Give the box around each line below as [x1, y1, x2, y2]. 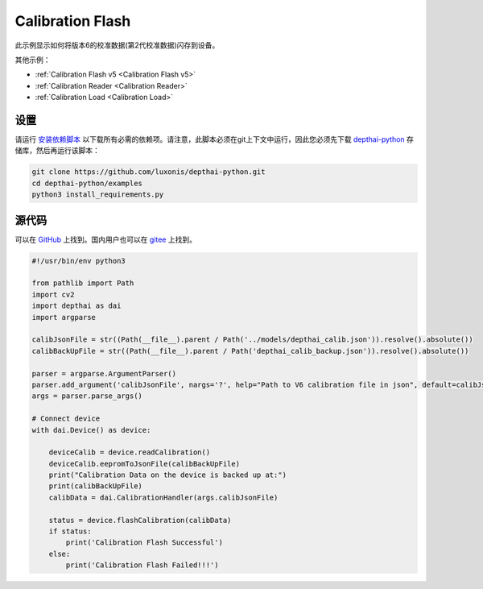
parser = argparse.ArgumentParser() [31, 369, 177, 378]
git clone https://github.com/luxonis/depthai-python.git [31, 168, 266, 176]
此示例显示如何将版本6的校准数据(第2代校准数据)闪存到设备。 [14, 40, 220, 50]
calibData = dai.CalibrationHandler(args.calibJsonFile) [48, 492, 279, 502]
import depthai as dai [31, 301, 122, 310]
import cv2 [31, 290, 75, 299]
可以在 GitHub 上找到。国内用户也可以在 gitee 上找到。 [14, 234, 197, 244]
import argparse [31, 313, 97, 321]
